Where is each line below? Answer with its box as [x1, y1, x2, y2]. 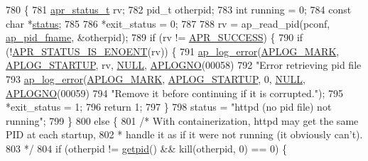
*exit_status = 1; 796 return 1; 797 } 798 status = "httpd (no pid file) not [6, 99, 332, 114]
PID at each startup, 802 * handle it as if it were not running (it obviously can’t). [6, 127, 363, 142]
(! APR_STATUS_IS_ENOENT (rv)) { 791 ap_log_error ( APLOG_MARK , [6, 43, 340, 58]
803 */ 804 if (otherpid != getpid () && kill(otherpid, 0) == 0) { [6, 140, 288, 155]
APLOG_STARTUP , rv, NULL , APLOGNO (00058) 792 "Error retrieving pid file [6, 57, 362, 72]
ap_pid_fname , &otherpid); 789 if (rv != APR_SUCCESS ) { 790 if [6, 30, 303, 45]
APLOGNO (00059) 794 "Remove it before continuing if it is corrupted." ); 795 [6, 85, 343, 100]
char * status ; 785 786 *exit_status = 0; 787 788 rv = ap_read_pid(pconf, [6, 16, 330, 30]
